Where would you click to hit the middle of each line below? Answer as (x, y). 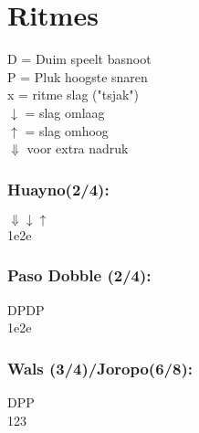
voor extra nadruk (78, 148)
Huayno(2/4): (58, 189)
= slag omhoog (67, 130)
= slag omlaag (65, 112)
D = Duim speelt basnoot (79, 59)
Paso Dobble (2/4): (79, 275)
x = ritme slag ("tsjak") (73, 95)
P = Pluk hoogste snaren (78, 76)
